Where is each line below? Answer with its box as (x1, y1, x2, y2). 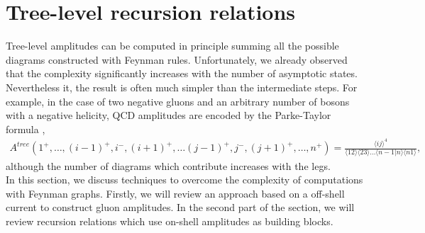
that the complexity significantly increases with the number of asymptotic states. (6, 66, 358, 81)
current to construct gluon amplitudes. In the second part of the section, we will (6, 200, 355, 215)
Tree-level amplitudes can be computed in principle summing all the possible (6, 38, 339, 53)
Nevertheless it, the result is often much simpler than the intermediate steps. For (6, 79, 358, 94)
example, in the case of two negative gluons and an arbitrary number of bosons (6, 93, 350, 108)
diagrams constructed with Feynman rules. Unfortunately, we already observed (6, 52, 348, 67)
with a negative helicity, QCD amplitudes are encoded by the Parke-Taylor (6, 108, 331, 123)
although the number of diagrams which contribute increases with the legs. (6, 158, 331, 173)
